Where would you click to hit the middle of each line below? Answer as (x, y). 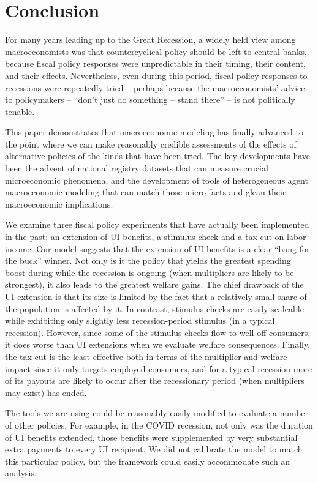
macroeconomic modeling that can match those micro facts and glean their (146, 192)
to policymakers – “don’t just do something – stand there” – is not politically (150, 99)
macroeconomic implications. (59, 204)
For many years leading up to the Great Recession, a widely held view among (150, 39)
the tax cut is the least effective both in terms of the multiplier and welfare (146, 356)
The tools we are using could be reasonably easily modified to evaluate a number (157, 413)
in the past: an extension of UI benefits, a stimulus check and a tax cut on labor (156, 237)
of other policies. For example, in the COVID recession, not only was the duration (159, 425)
